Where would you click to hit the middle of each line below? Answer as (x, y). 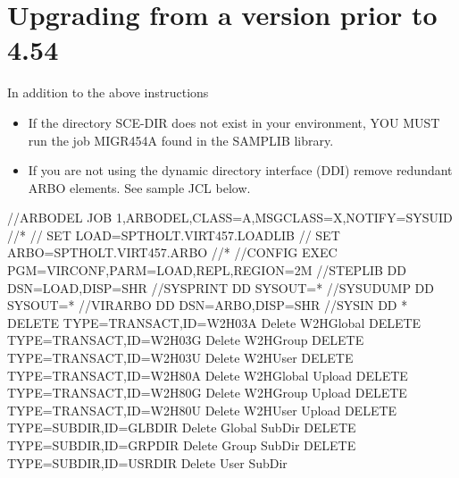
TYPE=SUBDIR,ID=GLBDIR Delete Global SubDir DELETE (182, 428)
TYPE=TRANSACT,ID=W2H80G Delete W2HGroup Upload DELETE (207, 393)
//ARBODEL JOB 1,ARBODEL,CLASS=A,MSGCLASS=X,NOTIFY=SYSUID (230, 218)
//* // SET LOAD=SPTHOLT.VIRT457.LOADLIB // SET (174, 235)
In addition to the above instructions (108, 92)
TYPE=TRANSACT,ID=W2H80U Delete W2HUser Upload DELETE (202, 410)
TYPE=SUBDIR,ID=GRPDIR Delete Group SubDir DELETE (182, 445)
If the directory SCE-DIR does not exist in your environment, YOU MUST (234, 122)
